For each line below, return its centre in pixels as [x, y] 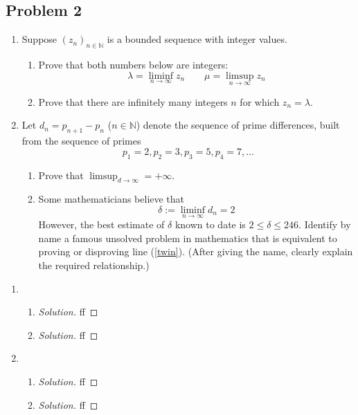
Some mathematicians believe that [111, 199]
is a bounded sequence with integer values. [197, 39]
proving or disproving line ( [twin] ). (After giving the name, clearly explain [196, 251]
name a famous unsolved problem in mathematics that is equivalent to [188, 238]
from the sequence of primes [81, 141]
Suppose [39, 39]
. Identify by [325, 224]
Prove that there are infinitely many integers [133, 101]
